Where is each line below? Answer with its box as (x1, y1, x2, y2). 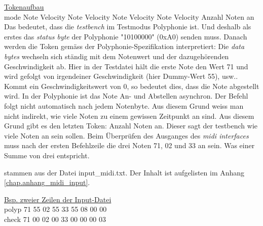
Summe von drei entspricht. (4, 150, 90, 160)
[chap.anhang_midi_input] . (4, 177, 90, 188)
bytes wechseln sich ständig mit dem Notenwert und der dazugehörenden (4, 51, 229, 61)
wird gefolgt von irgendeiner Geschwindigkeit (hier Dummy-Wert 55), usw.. (4, 71, 238, 81)
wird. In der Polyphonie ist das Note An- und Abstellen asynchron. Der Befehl (4, 91, 248, 101)
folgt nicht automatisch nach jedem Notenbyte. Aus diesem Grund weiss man (4, 100, 244, 111)
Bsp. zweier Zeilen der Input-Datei (4, 194, 111, 204)
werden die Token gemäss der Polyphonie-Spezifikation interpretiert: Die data (4, 41, 245, 52)
